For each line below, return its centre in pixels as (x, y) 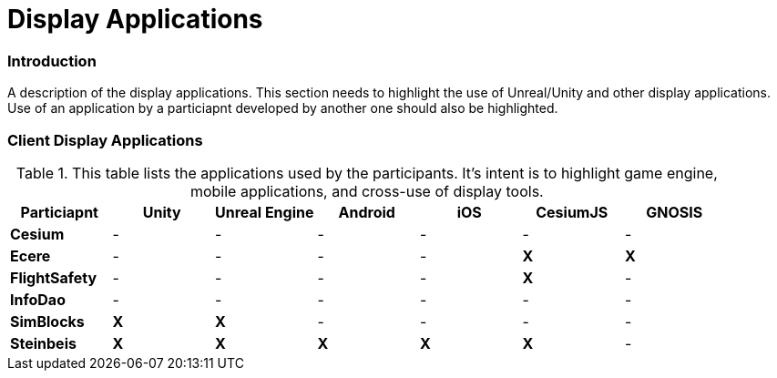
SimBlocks (47, 321)
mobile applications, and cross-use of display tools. (367, 191)
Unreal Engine (265, 212)
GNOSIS (675, 212)
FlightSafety (54, 277)
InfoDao (38, 299)
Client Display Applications (105, 140)
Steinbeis (43, 343)
